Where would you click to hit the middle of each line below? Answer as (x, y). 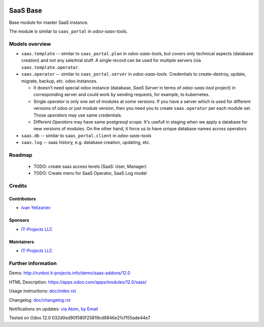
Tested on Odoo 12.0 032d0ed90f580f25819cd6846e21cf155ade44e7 (80, 318)
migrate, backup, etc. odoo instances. (59, 81)
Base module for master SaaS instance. (49, 22)
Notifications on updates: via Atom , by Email (54, 309)
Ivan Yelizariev (36, 208)
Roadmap (21, 155)
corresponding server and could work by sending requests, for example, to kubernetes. (121, 95)
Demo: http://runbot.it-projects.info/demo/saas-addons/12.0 (70, 273)
